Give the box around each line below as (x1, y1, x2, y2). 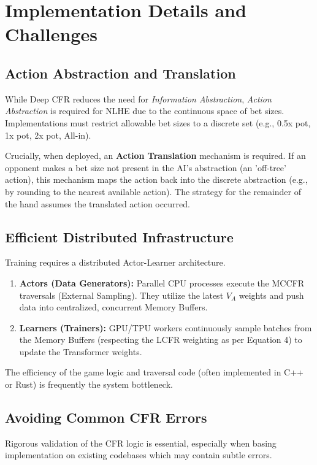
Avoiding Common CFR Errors (5, 408, 207, 427)
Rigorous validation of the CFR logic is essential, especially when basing (5, 436, 277, 449)
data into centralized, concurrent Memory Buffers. (19, 301, 208, 313)
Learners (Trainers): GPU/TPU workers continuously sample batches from (19, 321, 312, 334)
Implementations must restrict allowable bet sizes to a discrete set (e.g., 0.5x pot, (5, 116, 311, 129)
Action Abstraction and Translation (5, 63, 236, 82)
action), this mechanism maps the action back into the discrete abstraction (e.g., (5, 173, 308, 186)
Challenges (5, 21, 97, 47)
